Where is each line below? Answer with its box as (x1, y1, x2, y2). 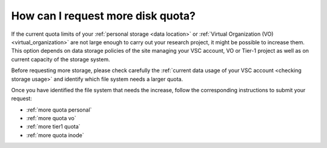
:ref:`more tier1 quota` (26, 123, 81, 130)
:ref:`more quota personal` (26, 106, 92, 113)
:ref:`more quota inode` (26, 131, 84, 139)
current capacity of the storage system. (11, 55, 110, 63)
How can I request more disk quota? (11, 9, 196, 22)
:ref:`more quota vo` (26, 115, 76, 122)
